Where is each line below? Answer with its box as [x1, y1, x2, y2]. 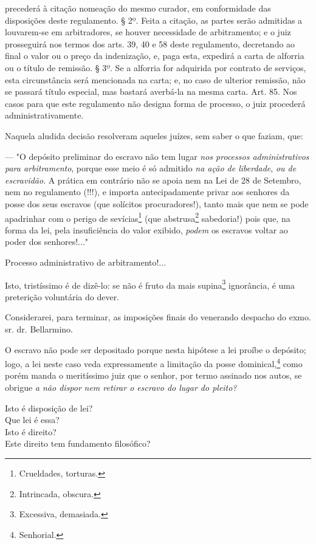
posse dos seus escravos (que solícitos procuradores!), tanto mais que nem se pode [5, 197, 309, 210]
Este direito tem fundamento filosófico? [5, 437, 151, 450]
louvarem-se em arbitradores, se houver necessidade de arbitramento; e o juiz [5, 26, 291, 38]
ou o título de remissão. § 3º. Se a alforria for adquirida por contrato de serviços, [5, 61, 306, 74]
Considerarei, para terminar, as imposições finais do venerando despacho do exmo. [5, 311, 311, 323]
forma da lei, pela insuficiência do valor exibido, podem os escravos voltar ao [5, 223, 288, 236]
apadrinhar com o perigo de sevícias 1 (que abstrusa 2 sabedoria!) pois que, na [5, 210, 290, 224]
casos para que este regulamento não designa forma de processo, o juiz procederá [5, 97, 306, 109]
